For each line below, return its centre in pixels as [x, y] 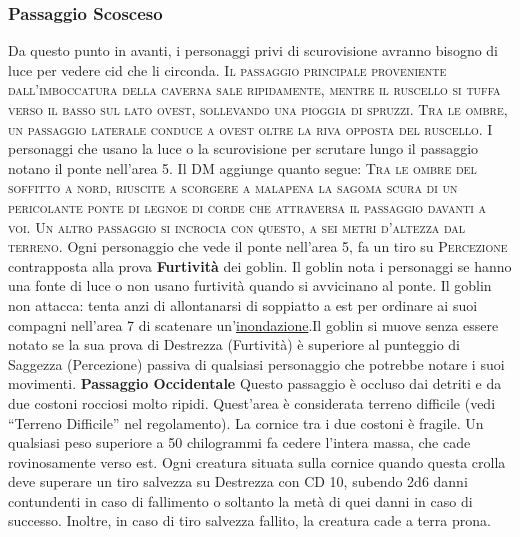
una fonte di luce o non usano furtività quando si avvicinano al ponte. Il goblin [250, 285]
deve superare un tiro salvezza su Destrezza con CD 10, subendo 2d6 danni [238, 481]
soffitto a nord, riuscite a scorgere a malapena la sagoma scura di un [233, 187]
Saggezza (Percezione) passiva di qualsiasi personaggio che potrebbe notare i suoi [256, 363]
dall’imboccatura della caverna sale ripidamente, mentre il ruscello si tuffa [254, 89]
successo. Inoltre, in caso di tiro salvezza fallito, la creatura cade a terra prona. [249, 520]
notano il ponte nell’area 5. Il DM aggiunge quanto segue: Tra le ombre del [242, 167]
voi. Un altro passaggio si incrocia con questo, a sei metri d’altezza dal [237, 226]
